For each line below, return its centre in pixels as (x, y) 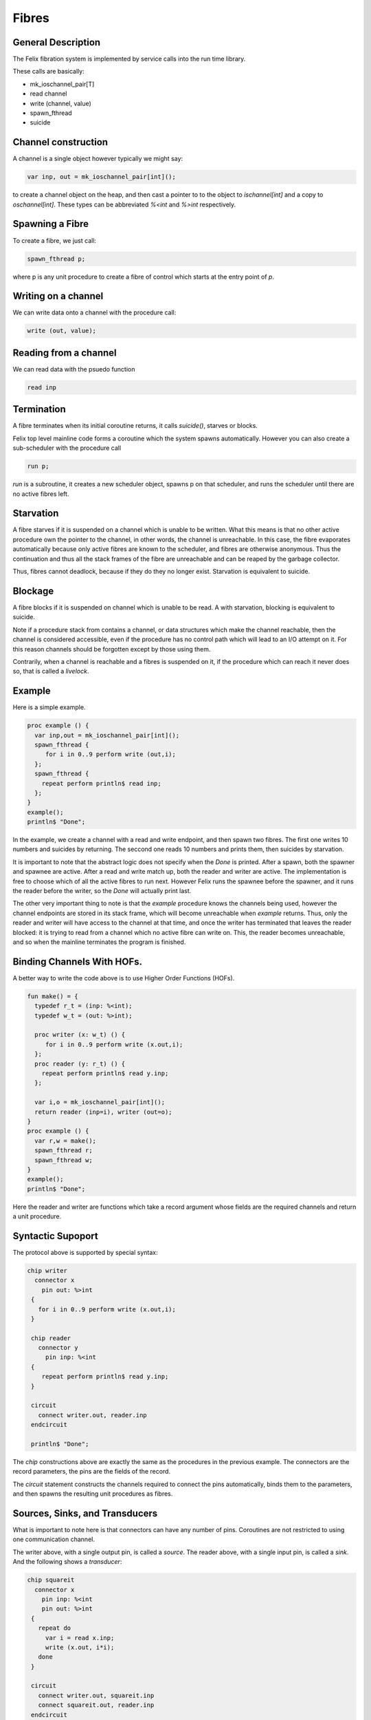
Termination (40, 409)
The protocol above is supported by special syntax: (85, 1252)
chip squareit (51, 1580)
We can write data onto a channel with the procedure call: (94, 312)
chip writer (47, 1270)
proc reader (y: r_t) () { (80, 1064)
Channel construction (60, 142)
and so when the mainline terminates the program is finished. (99, 942)
